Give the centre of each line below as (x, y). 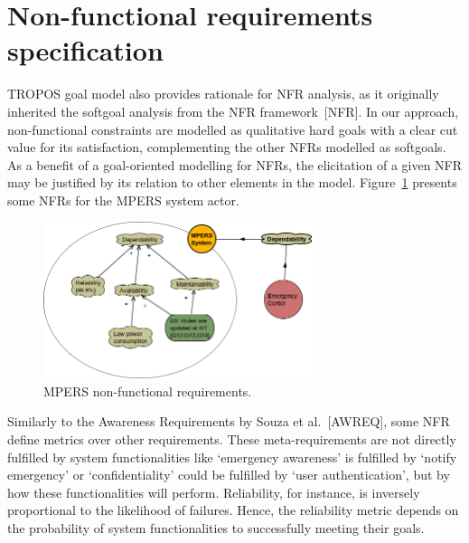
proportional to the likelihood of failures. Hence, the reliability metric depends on (233, 510)
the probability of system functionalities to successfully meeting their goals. (216, 528)
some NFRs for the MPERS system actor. (123, 200)
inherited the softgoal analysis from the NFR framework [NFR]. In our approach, (233, 111)
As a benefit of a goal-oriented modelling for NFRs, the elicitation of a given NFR (235, 164)
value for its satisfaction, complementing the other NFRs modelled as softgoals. (227, 147)
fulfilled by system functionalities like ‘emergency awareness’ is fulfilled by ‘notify (232, 457)
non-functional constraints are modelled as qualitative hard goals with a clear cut (233, 129)
